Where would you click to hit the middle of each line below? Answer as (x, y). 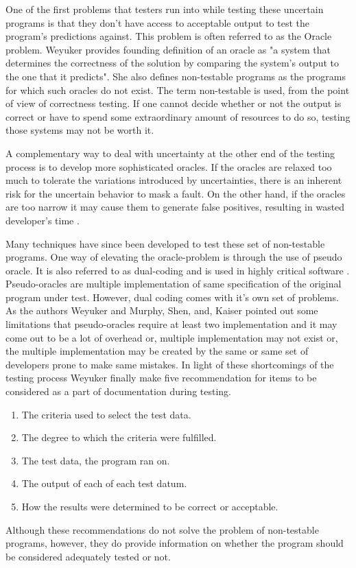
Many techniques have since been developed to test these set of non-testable (165, 243)
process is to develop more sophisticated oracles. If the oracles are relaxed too (169, 166)
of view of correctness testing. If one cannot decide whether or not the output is (174, 103)
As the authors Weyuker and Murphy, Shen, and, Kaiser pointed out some (162, 310)
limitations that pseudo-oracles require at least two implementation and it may (171, 324)
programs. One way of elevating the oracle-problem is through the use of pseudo (174, 257)
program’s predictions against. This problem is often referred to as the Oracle (169, 36)
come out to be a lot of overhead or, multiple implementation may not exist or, (172, 337)
